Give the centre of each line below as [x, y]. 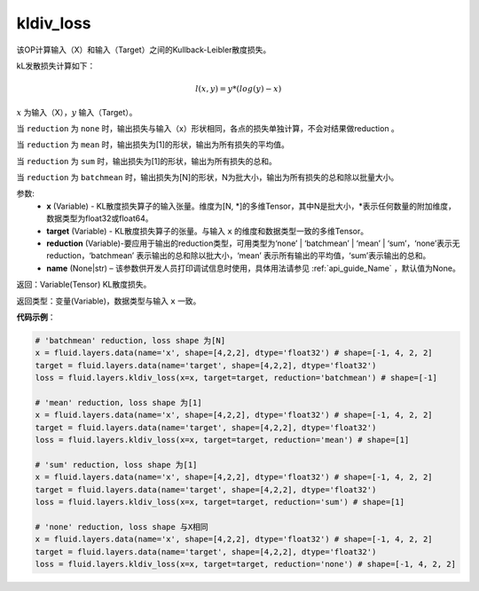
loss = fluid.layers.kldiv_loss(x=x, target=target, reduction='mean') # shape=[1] [222, 440]
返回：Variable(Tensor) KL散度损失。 [84, 285]
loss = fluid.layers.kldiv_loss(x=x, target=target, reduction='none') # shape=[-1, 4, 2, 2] [246, 564]
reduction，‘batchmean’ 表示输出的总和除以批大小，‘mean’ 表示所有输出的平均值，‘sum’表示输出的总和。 [239, 256]
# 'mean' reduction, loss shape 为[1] [119, 402]
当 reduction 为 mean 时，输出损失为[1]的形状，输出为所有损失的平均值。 [153, 145]
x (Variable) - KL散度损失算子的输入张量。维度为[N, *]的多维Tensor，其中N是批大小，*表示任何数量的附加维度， [251, 206]
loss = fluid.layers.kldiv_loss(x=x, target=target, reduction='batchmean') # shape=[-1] [236, 378]
